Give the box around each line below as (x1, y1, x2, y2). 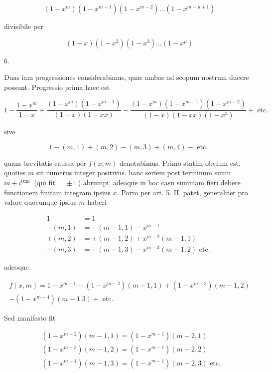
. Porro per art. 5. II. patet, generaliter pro (117, 187, 248, 197)
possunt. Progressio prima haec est (4, 81, 110, 92)
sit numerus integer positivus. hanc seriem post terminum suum (36, 167, 231, 178)
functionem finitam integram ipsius (4, 187, 111, 197)
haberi (87, 197, 107, 207)
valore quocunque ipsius (4, 197, 77, 207)
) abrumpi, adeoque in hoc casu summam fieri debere (78, 177, 241, 188)
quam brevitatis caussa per (4, 157, 86, 168)
